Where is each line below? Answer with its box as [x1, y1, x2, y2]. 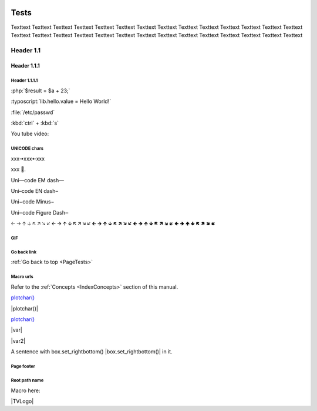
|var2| [11, 337, 26, 344]
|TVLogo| [11, 397, 34, 405]
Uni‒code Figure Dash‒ [11, 209, 69, 216]
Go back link [11, 249, 37, 255]
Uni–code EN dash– [11, 187, 59, 194]
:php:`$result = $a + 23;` [11, 87, 70, 94]
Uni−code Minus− [11, 198, 55, 205]
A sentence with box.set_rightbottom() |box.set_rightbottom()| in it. [11, 348, 173, 355]
